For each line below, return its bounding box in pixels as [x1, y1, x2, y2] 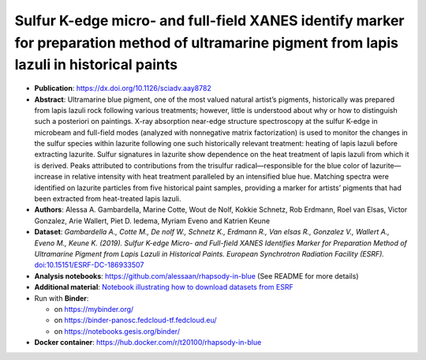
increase [34, 172, 63, 182]
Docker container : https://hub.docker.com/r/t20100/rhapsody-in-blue [34, 338, 262, 347]
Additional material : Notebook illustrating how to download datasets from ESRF [34, 283, 293, 292]
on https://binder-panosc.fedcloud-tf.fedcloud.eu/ [54, 316, 217, 325]
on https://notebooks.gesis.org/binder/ [54, 326, 181, 336]
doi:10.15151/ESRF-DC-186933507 [34, 261, 144, 270]
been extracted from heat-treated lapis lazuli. [34, 194, 181, 204]
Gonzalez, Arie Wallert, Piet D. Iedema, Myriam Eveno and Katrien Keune [34, 216, 271, 225]
